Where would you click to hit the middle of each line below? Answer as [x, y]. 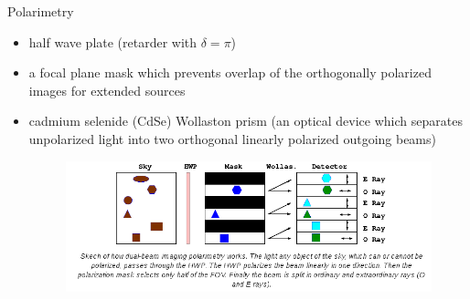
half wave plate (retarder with [113, 41]
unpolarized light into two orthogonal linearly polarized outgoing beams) [232, 138]
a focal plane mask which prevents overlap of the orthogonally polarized [230, 72]
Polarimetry [41, 11]
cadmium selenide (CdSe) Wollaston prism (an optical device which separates [246, 121]
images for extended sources [107, 90]
